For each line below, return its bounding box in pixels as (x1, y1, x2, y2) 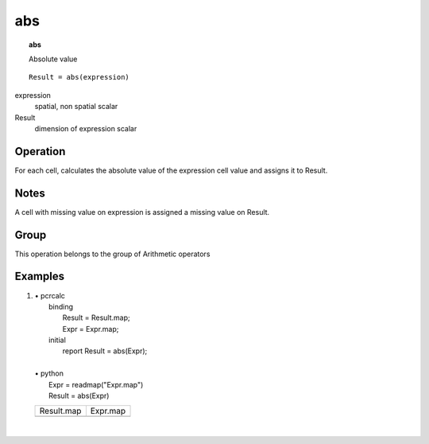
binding (48, 302, 74, 311)
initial (48, 335, 67, 345)
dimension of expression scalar (34, 123, 137, 133)
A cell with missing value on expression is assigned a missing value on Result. (14, 207, 270, 216)
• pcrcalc (34, 290, 65, 300)
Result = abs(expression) (29, 72, 130, 82)
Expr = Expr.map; (62, 324, 119, 333)
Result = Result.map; (62, 313, 130, 322)
